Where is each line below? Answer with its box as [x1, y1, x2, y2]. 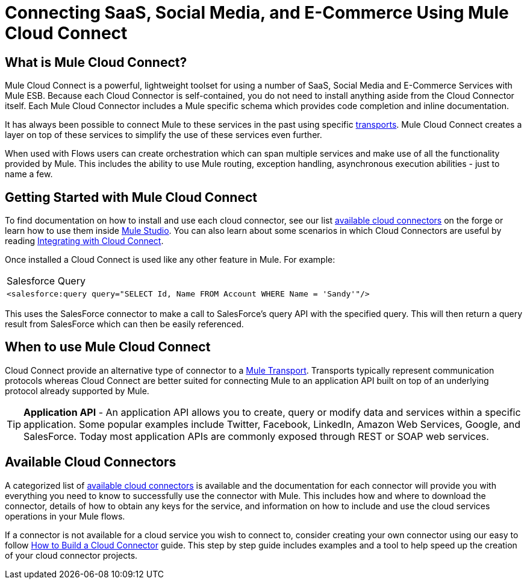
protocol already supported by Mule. [5, 385, 149, 396]
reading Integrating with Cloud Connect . [5, 236, 164, 246]
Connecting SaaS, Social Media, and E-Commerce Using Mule [5, 2, 509, 23]
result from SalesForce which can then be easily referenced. [5, 319, 244, 330]
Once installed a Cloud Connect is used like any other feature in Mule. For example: [5, 254, 335, 265]
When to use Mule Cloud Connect [5, 339, 211, 355]
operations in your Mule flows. [5, 510, 125, 521]
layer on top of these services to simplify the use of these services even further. [5, 130, 322, 140]
